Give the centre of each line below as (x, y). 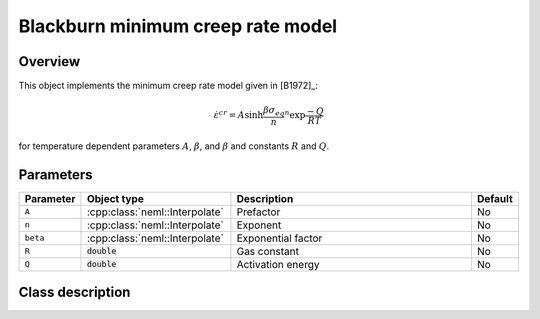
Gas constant (268, 251)
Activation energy (278, 264)
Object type (115, 198)
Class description (74, 292)
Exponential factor (279, 238)
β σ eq (274, 112)
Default (495, 198)
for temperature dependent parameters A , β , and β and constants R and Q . (174, 146)
